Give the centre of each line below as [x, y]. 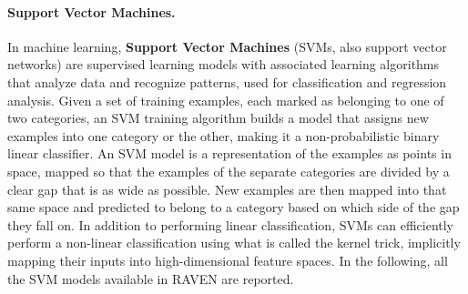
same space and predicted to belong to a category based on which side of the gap [234, 207]
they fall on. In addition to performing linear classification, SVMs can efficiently [230, 224]
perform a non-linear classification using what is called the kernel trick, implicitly [234, 243]
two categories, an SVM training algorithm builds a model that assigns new [218, 118]
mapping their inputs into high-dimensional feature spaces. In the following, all [228, 260]
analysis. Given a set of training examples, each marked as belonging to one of [226, 100]
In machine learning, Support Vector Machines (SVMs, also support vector [227, 46]
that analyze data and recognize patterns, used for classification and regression [227, 81]
